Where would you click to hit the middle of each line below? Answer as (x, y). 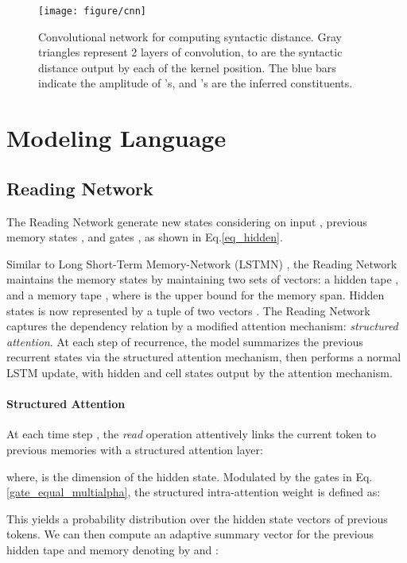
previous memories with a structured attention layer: (135, 449)
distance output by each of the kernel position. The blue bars (187, 67)
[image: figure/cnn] (93, 11)
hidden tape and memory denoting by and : (112, 549)
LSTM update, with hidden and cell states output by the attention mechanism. (200, 372)
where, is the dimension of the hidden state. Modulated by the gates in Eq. (190, 476)
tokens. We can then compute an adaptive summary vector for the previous (190, 534)
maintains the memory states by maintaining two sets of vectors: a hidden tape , (203, 279)
